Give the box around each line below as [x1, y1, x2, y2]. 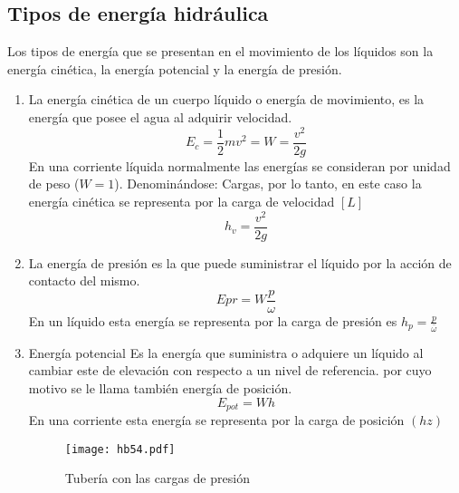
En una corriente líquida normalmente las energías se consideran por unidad [28, 156, 451, 175]
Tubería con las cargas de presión [64, 469, 250, 488]
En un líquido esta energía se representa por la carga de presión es [28, 311, 397, 330]
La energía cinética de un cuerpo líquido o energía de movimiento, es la [28, 90, 425, 109]
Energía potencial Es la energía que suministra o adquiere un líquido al [28, 343, 424, 362]
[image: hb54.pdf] [64, 442, 176, 456]
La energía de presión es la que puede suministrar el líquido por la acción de [28, 253, 452, 272]
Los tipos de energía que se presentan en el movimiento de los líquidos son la [7, 42, 434, 61]
